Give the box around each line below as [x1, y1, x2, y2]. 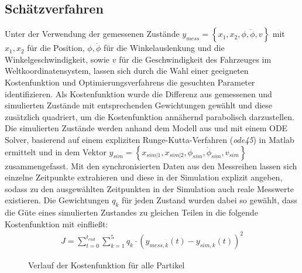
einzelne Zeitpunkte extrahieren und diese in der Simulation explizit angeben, [5, 171, 283, 183]
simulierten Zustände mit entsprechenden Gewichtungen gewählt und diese [5, 99, 273, 111]
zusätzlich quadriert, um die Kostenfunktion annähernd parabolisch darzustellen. [5, 110, 294, 122]
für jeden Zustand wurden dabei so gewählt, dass [121, 194, 297, 206]
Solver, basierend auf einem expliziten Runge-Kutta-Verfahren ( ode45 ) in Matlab [5, 133, 294, 145]
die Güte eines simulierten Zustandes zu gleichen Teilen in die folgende [5, 206, 258, 219]
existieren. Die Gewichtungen [5, 194, 109, 206]
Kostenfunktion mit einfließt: [5, 217, 108, 230]
